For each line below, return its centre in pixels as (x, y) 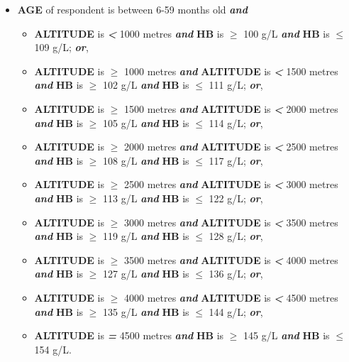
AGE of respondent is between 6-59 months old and (132, 9)
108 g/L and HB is (146, 160)
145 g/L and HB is (287, 335)
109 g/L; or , (61, 47)
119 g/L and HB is (146, 236)
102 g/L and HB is (146, 85)
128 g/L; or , (236, 236)
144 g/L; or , (236, 311)
